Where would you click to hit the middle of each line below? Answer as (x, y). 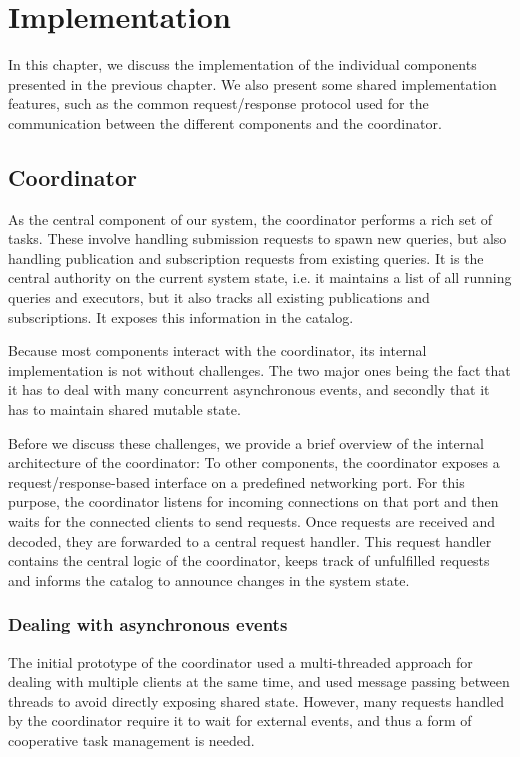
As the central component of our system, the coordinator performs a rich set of (250, 218)
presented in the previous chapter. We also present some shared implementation (252, 83)
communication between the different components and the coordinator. (225, 122)
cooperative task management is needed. (131, 739)
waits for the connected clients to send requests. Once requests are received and (252, 521)
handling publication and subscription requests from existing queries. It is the (246, 257)
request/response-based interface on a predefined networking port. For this (236, 481)
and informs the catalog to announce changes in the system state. (209, 579)
